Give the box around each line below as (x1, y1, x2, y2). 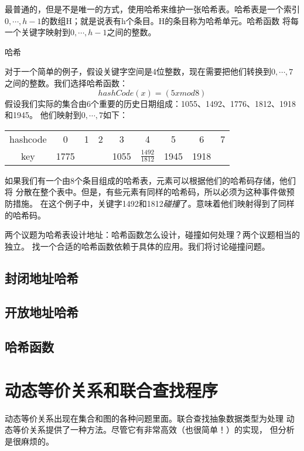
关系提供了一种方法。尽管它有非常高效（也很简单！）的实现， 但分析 (29, 423, 295, 436)
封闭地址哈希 (5, 268, 78, 287)
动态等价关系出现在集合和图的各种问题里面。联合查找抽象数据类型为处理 (5, 412, 283, 424)
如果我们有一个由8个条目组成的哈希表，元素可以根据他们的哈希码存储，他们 (5, 174, 296, 186)
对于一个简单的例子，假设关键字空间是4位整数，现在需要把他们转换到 (5, 65, 271, 78)
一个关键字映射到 (5, 26, 70, 38)
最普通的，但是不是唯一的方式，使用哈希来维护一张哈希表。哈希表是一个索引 (5, 3, 300, 15)
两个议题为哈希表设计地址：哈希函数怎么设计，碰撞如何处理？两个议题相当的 (5, 228, 300, 241)
